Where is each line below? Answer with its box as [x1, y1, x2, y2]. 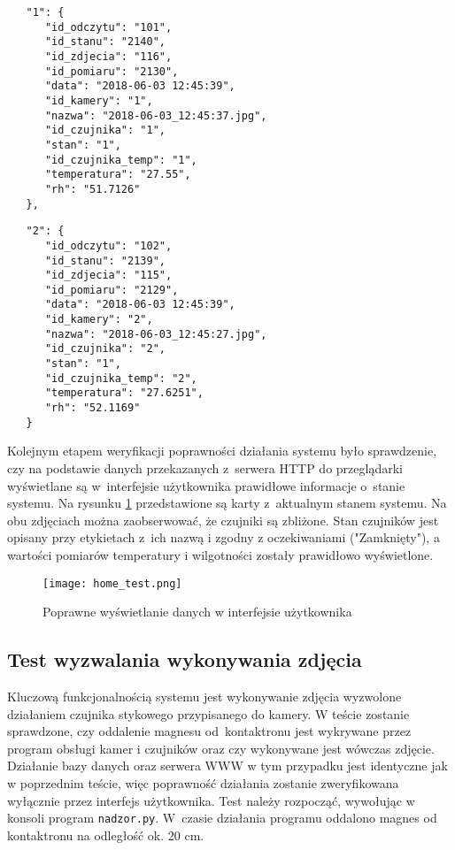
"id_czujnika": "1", [44, 124, 166, 137]
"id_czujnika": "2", [44, 342, 166, 356]
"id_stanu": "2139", [44, 254, 166, 267]
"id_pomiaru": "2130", [44, 65, 179, 78]
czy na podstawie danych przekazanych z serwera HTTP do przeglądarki [7, 458, 403, 477]
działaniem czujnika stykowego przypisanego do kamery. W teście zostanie [7, 704, 410, 723]
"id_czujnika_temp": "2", [44, 371, 197, 385]
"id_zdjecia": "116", [44, 50, 173, 63]
